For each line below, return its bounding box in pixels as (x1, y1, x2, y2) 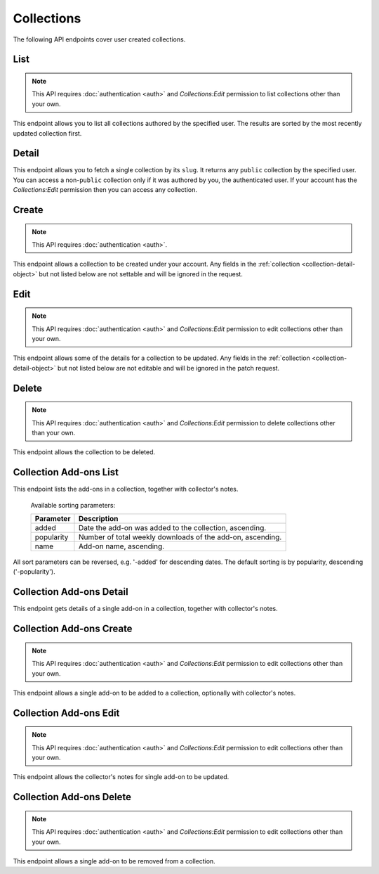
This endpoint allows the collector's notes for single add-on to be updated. (13, 773, 230, 781)
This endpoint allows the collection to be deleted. (13, 448, 156, 456)
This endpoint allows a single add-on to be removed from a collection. (13, 857, 215, 866)
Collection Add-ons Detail (13, 586, 129, 598)
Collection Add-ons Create (13, 623, 133, 635)
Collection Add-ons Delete (13, 791, 132, 803)
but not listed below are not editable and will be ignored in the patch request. (57, 364, 280, 372)
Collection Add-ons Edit (13, 707, 120, 719)
